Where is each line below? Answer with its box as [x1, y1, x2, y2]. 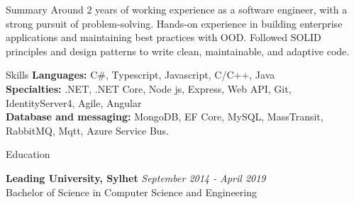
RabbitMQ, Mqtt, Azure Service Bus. [6, 123, 170, 137]
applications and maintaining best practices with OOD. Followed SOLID [6, 30, 321, 45]
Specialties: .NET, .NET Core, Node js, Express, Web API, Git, [6, 81, 292, 96]
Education [6, 147, 50, 161]
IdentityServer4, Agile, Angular [6, 95, 142, 110]
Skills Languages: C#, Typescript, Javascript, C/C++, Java [6, 67, 275, 82]
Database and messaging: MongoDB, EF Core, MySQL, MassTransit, [6, 109, 323, 124]
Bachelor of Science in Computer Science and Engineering [6, 184, 258, 199]
